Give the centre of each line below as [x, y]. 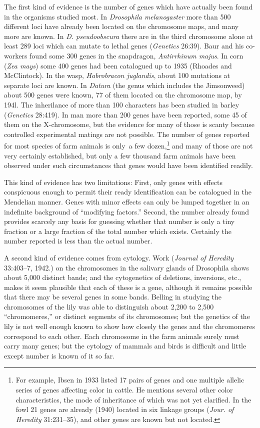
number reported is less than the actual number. [78, 241]
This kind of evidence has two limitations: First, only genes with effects [113, 182]
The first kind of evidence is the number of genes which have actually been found [128, 6]
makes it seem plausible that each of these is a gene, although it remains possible [128, 287]
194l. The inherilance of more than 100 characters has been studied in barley [122, 104]
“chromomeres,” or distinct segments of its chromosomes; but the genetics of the [127, 316]
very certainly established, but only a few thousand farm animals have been [120, 155]
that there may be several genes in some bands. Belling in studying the [113, 297]
